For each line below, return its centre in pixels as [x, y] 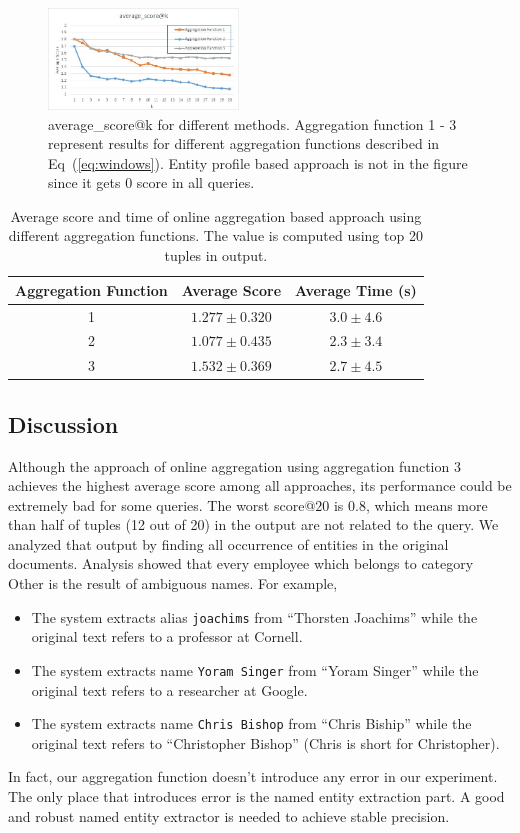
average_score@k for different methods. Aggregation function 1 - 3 [252, 123]
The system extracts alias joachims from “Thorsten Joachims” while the [254, 616]
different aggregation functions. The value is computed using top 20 [215, 235]
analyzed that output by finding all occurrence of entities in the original [228, 543]
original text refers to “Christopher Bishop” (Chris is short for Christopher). [265, 742]
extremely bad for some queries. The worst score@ [162, 504]
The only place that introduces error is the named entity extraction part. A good [256, 796]
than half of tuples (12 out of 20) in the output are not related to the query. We [253, 524]
